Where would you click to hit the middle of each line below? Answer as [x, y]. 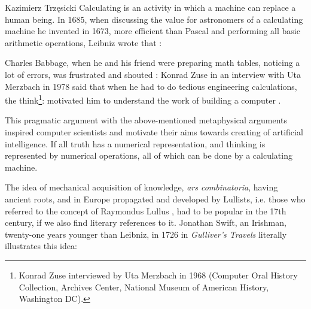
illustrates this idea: [41, 246]
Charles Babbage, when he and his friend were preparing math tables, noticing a [153, 63]
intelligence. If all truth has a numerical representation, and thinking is [135, 143]
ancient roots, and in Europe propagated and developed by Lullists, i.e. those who [155, 199]
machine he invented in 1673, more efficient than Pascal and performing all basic [153, 31]
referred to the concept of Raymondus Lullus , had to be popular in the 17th [146, 210]
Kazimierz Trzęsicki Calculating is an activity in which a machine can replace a [150, 7]
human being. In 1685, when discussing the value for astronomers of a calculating [154, 19]
